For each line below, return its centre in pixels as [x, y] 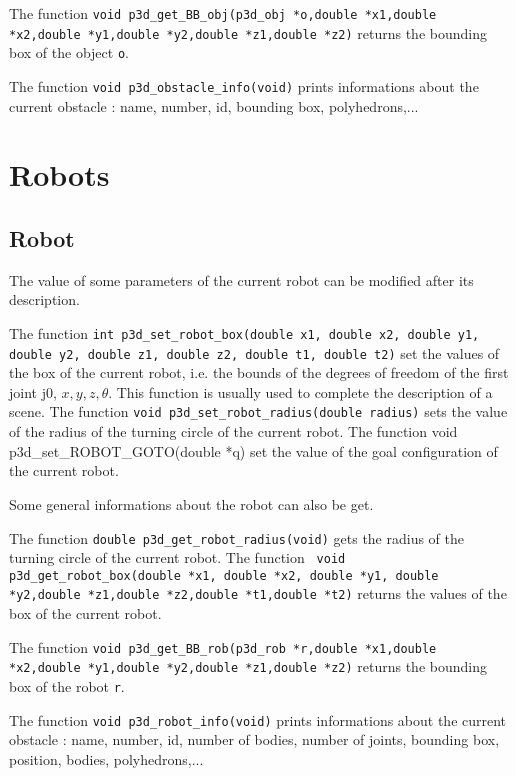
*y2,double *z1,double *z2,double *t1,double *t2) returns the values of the [258, 593]
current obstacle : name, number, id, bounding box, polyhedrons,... [214, 105]
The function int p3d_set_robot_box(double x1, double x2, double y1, [244, 332]
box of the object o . [69, 52]
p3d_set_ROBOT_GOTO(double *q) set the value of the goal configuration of [253, 450]
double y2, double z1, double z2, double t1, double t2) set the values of [254, 352]
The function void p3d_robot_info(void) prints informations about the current [258, 719]
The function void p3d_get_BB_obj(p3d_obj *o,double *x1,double [223, 13]
